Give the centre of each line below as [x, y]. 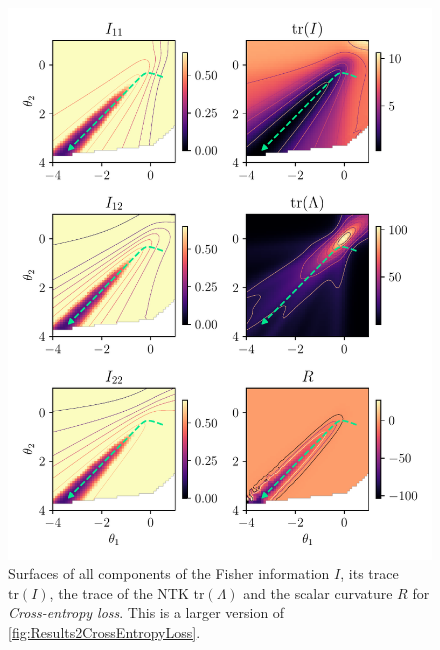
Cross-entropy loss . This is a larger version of [146, 612]
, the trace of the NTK [119, 592]
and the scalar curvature [318, 592]
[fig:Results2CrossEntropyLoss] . [104, 632]
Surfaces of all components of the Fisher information [169, 573]
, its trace [369, 573]
